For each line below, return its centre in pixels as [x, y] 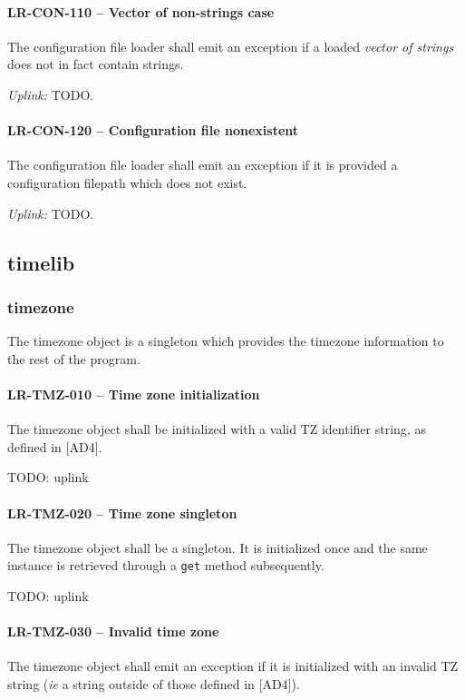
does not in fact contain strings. [96, 64]
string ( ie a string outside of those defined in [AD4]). [154, 683]
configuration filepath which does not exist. [127, 182]
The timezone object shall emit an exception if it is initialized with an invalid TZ [233, 666]
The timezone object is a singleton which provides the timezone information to [226, 341]
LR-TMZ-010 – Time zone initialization [134, 394]
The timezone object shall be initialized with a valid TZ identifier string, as [217, 429]
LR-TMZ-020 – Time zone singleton [122, 513]
